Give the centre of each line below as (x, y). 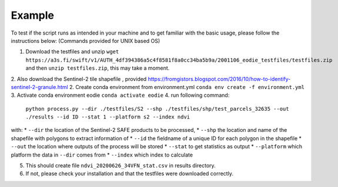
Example (32, 15)
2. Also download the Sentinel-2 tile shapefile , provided (79, 79)
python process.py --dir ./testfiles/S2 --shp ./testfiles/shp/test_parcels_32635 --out (157, 109)
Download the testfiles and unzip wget (72, 52)
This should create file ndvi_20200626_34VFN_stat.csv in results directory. (121, 166)
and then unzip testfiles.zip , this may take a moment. (98, 68)
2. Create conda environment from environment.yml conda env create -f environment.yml (187, 87)
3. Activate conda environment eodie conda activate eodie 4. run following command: (120, 95)
